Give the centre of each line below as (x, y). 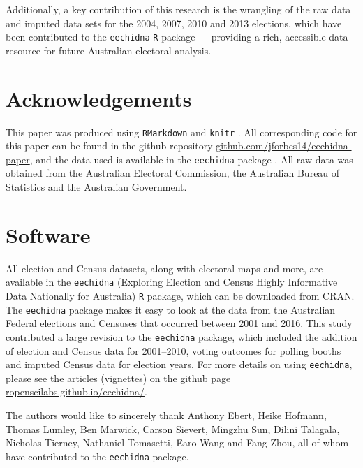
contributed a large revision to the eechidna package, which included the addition (181, 336)
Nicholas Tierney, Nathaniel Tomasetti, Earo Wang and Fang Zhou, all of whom (177, 443)
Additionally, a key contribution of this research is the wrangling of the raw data (178, 9)
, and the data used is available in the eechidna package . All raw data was (191, 159)
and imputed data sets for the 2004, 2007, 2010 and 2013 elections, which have (174, 23)
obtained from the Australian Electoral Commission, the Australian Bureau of (173, 173)
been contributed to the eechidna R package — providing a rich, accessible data (177, 37)
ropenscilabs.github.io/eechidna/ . (76, 392)
